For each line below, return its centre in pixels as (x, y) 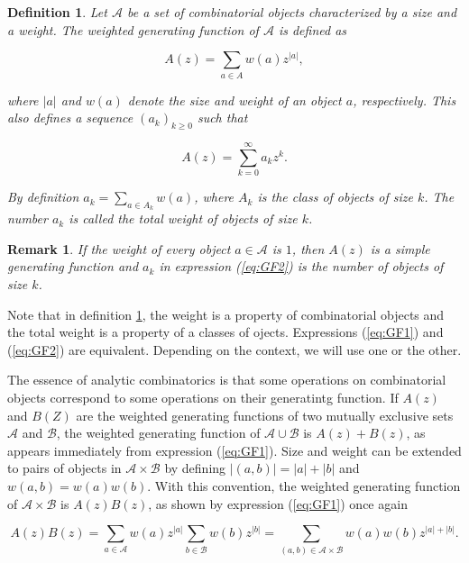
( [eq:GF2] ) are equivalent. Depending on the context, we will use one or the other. (234, 349)
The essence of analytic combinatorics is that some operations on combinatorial (227, 380)
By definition (43, 197)
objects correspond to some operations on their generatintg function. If (203, 397)
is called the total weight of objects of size (183, 218)
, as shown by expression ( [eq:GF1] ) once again (278, 503)
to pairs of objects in (64, 468)
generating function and (73, 266)
